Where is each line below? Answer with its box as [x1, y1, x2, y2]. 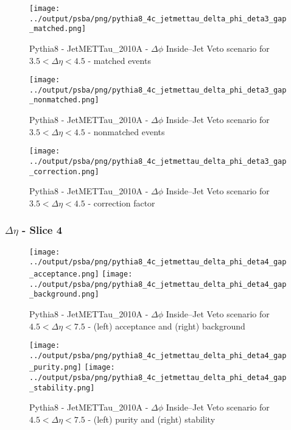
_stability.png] [29, 383, 95, 392]
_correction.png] [29, 167, 99, 176]
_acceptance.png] [29, 270, 99, 278]
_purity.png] [29, 363, 82, 372]
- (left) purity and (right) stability [88, 413, 216, 426]
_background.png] [29, 290, 99, 299]
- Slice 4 [22, 222, 63, 238]
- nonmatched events [88, 125, 165, 138]
